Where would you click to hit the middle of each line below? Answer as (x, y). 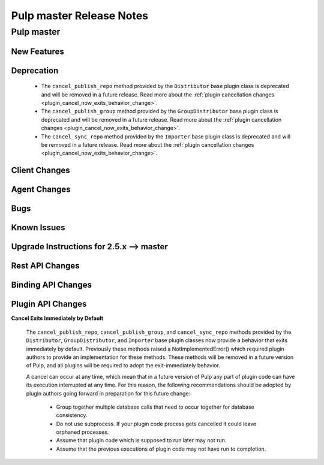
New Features (37, 51)
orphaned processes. (82, 432)
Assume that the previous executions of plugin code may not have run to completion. (161, 449)
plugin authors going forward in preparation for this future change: (108, 393)
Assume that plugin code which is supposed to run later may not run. (141, 440)
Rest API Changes (46, 266)
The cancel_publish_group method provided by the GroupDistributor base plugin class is (160, 111)
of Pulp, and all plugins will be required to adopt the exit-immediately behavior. (123, 366)
